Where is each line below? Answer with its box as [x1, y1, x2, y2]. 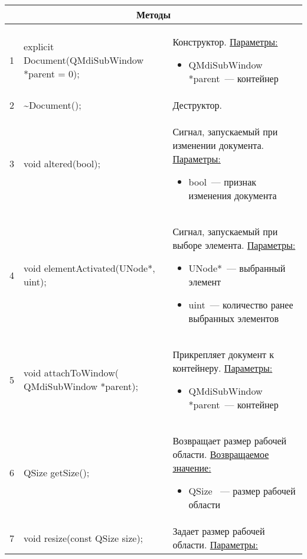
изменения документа [188, 188, 277, 202]
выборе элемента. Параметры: [172, 238, 296, 252]
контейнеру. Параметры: [172, 361, 273, 375]
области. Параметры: [172, 538, 259, 551]
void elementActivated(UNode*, [24, 261, 155, 275]
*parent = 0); [24, 67, 80, 80]
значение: [172, 461, 211, 474]
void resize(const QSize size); [24, 531, 143, 545]
